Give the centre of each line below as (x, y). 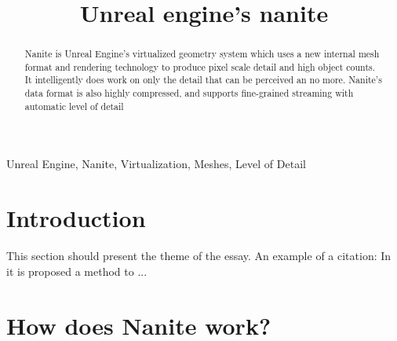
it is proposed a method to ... (77, 271)
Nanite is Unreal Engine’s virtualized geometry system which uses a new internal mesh (202, 54)
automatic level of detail (74, 106)
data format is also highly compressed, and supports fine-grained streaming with (189, 93)
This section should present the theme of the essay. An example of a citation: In (199, 256)
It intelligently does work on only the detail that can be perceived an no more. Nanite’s (203, 80)
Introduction (76, 218)
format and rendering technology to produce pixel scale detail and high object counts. (200, 66)
